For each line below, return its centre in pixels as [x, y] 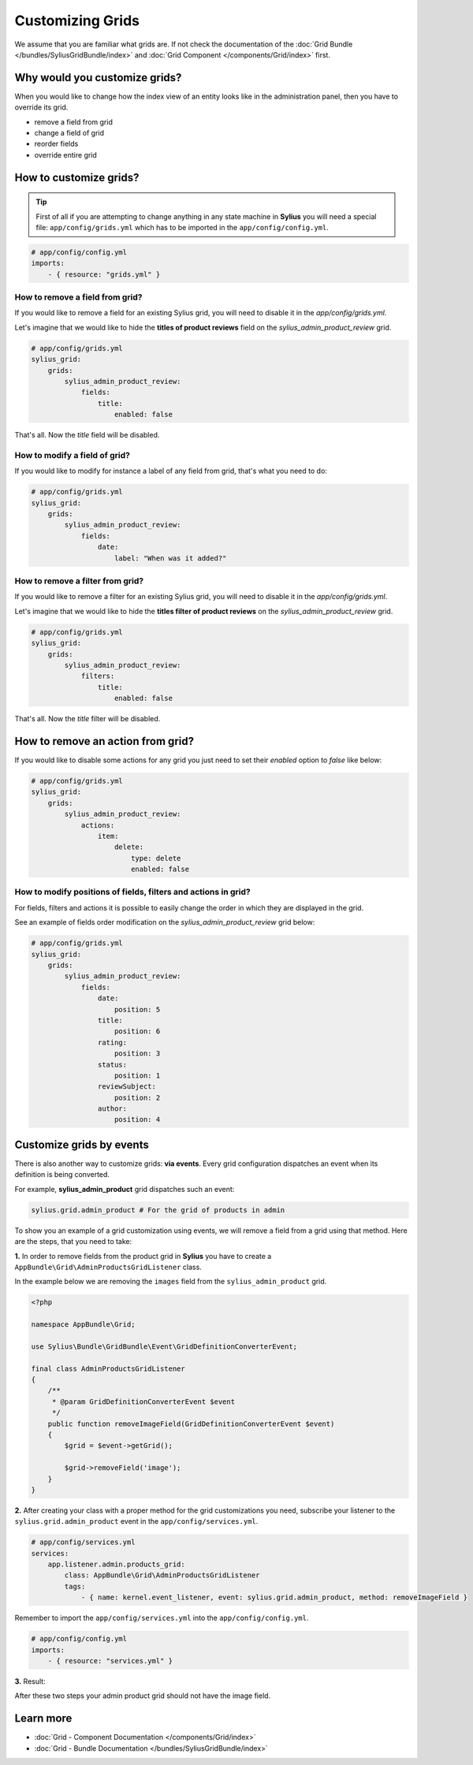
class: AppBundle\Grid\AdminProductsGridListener [162, 1575]
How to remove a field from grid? [78, 297]
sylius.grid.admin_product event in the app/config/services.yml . [136, 1521]
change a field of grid [69, 133]
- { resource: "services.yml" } [110, 1661]
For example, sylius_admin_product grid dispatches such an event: [125, 1189]
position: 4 [138, 1120]
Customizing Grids [77, 20]
